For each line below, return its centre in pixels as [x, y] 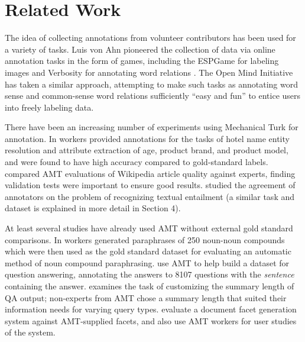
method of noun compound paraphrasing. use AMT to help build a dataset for [147, 262]
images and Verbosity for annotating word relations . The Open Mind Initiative [149, 72]
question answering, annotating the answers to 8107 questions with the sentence [150, 274]
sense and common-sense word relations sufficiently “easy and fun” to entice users [153, 96]
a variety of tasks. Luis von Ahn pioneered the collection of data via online [140, 49]
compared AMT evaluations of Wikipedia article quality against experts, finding [150, 173]
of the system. [30, 332]
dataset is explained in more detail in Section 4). [93, 208]
